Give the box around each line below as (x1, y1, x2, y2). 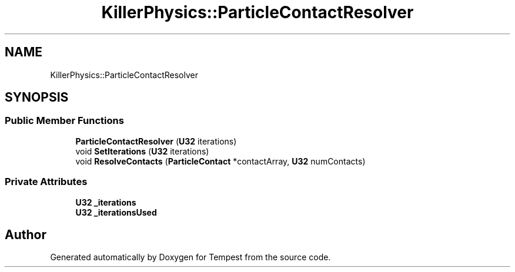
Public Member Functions (5, 115, 124, 127)
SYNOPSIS (5, 90, 69, 105)
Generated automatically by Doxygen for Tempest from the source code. (50, 252, 331, 263)
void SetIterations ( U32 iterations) (75, 146, 209, 156)
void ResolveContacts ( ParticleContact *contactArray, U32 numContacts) (75, 156, 366, 166)
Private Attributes (5, 176, 88, 188)
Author (5, 227, 46, 242)
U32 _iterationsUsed (75, 207, 157, 217)
